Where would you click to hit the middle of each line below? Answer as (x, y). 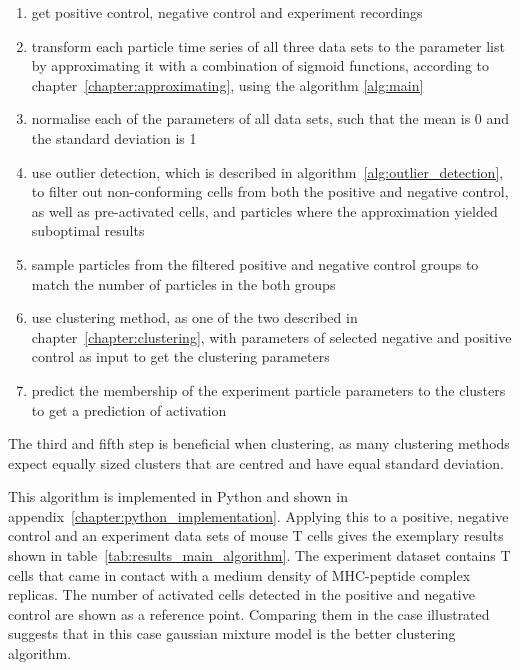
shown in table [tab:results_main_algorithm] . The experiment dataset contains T (259, 555)
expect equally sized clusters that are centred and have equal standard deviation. (256, 462)
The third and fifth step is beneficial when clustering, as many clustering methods (259, 443)
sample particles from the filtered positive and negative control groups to (255, 263)
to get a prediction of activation (129, 409)
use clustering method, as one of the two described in (194, 317)
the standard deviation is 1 (114, 137)
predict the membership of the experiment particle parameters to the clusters (268, 389)
